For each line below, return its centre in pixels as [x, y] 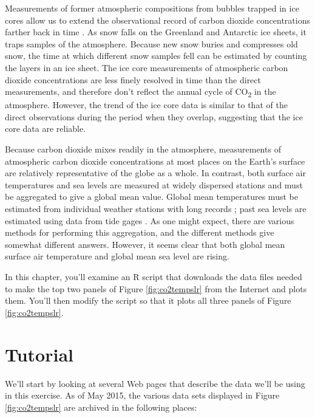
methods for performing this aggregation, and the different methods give [140, 232]
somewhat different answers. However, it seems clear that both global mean [145, 244]
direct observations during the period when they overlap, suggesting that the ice [154, 116]
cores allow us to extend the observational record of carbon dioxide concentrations [157, 20]
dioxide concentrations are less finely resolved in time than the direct [133, 79]
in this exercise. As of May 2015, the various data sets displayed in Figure [142, 395]
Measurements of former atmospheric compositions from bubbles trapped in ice [152, 8]
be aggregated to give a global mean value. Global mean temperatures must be [151, 197]
